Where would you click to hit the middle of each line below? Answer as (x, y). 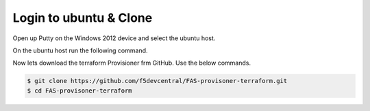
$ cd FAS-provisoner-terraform (80, 91)
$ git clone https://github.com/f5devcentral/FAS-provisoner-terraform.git (157, 81)
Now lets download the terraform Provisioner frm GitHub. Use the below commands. (132, 63)
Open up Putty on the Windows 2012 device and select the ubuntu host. (114, 38)
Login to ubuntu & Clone (83, 18)
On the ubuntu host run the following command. (80, 50)
